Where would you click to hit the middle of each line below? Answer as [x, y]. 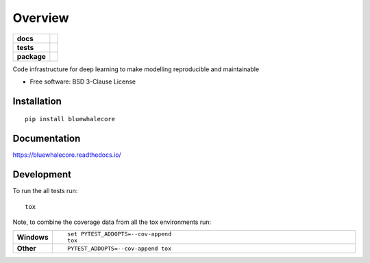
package [31, 56]
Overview [41, 18]
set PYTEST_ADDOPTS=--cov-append [119, 234]
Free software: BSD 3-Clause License [83, 82]
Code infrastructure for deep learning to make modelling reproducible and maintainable [136, 69]
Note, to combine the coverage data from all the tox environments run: [112, 222]
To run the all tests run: [45, 191]
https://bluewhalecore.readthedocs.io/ [67, 155]
